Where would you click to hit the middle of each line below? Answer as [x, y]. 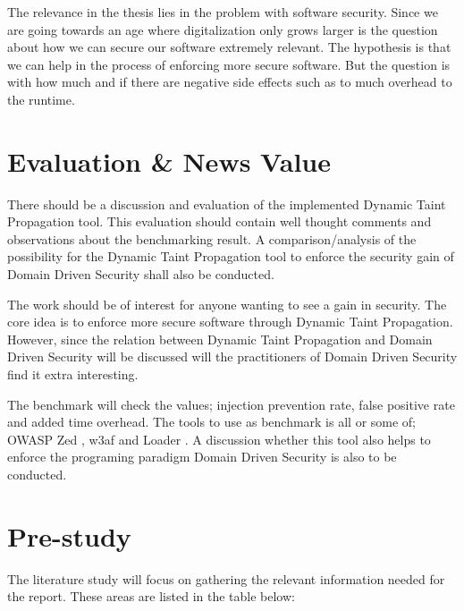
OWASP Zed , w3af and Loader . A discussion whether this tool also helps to [219, 439]
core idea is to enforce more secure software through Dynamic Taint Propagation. [230, 322]
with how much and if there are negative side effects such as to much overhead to [230, 82]
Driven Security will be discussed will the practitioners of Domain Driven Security [232, 356]
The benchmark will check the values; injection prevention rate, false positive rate [231, 404]
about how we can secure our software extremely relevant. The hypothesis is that [229, 47]
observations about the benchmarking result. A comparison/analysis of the [212, 238]
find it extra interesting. [73, 374]
